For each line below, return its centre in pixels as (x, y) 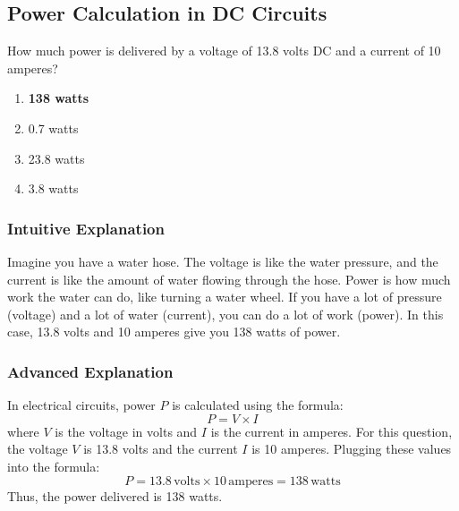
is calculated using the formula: (258, 405)
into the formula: (54, 466)
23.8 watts (56, 158)
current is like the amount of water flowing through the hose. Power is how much (229, 279)
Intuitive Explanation (86, 228)
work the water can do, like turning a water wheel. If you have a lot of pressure (225, 297)
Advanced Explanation (90, 371)
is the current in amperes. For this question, (331, 431)
